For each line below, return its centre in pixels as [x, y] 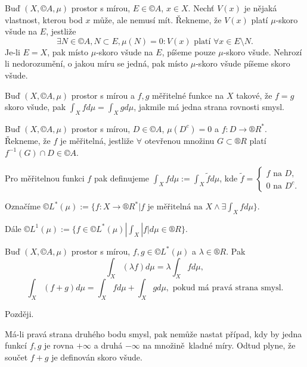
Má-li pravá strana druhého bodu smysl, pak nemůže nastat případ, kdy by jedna [153, 333]
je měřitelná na [175, 207]
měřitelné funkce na [188, 95]
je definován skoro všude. [97, 357]
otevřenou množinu [179, 140]
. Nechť [201, 8]
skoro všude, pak [35, 107]
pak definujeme [122, 178]
